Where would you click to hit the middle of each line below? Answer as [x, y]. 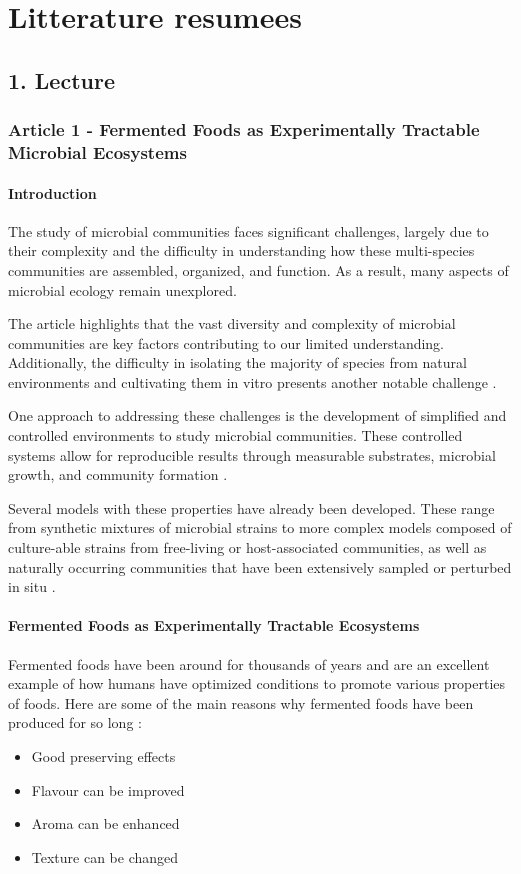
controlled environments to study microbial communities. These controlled [235, 435]
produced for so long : [75, 722]
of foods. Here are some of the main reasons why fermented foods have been [241, 702]
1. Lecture [61, 79]
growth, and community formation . [118, 474]
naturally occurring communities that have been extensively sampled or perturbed [260, 566]
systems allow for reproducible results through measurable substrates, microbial [252, 454]
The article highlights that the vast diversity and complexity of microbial [232, 323]
